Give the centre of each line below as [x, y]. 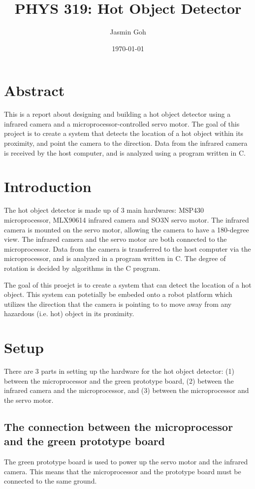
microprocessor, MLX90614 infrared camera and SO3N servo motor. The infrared [127, 219]
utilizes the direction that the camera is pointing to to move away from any [118, 304]
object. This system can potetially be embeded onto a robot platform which [118, 294]
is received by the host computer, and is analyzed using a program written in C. [125, 152]
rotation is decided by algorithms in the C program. [82, 268]
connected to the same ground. [50, 481]
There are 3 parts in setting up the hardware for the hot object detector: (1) [119, 371]
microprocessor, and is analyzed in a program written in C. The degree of [115, 258]
